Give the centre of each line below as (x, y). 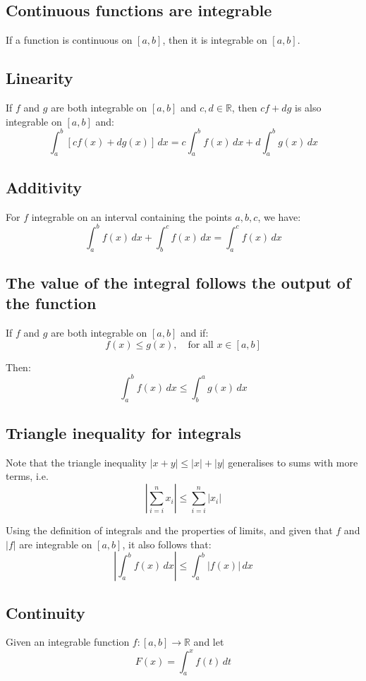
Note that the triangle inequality (76, 462)
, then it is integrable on (215, 40)
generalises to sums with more (293, 462)
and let (209, 642)
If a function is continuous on (69, 40)
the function (51, 303)
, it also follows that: (167, 544)
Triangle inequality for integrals (123, 433)
